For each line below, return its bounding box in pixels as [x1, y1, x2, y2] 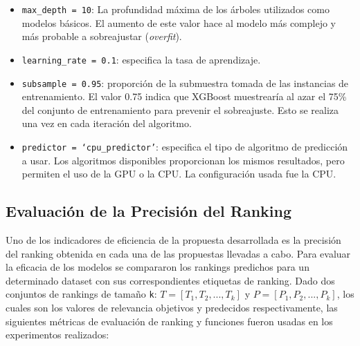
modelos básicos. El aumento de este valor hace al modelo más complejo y [21, 15, 336, 30]
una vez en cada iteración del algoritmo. [21, 116, 192, 131]
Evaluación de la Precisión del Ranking [6, 200, 292, 222]
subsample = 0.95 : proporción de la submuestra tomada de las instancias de [21, 75, 349, 90]
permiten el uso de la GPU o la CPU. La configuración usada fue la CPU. [21, 166, 336, 181]
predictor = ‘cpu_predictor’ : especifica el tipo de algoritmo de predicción [21, 139, 348, 153]
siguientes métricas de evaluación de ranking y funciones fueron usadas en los [6, 314, 333, 328]
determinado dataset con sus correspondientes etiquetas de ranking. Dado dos [6, 273, 335, 287]
